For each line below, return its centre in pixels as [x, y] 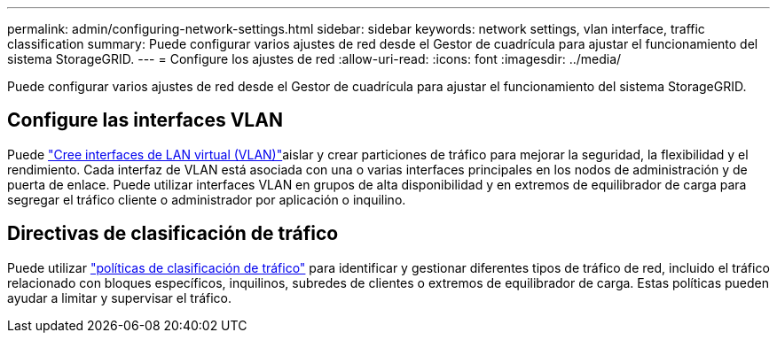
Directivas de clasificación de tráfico [173, 234]
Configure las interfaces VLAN [145, 120]
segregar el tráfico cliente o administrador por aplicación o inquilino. [207, 199]
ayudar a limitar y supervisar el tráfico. [120, 297]
